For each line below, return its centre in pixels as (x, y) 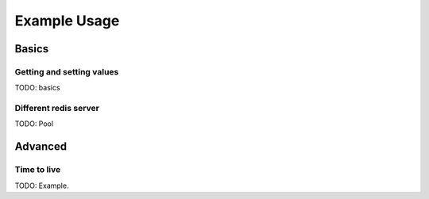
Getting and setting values (67, 71)
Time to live (38, 170)
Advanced (41, 147)
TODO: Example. (42, 186)
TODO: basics (37, 88)
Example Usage (67, 21)
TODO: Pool (34, 124)
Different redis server (57, 109)
